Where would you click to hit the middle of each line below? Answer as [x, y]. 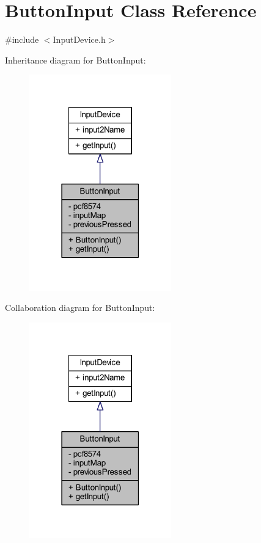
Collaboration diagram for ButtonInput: [80, 308]
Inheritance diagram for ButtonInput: [75, 60]
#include [22, 39]
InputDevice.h [79, 39]
